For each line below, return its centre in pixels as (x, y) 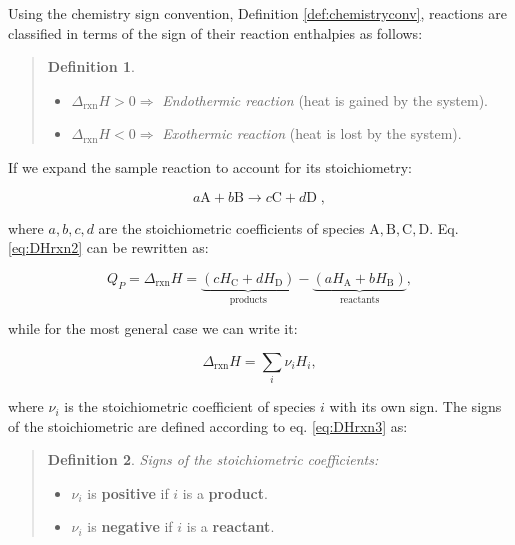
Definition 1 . (91, 66)
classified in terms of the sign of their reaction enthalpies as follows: (215, 32)
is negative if (130, 526)
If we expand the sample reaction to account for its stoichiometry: (210, 166)
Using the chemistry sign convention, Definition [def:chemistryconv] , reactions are (257, 13)
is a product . (225, 492)
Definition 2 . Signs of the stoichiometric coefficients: (213, 459)
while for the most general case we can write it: (153, 328)
